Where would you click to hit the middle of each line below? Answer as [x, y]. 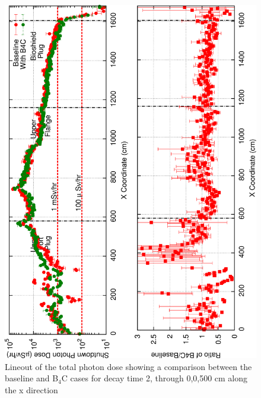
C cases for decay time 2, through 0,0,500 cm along [155, 378]
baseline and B [32, 378]
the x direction [31, 389]
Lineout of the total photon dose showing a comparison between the [128, 366]
